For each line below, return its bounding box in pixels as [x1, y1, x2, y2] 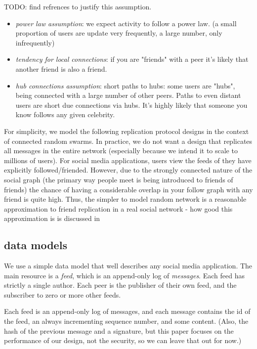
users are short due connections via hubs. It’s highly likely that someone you [15, 99, 248, 110]
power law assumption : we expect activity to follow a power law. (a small [15, 18, 237, 28]
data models [4, 237, 67, 253]
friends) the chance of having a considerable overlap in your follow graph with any [4, 184, 253, 194]
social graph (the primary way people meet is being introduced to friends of [4, 174, 233, 184]
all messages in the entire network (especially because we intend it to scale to [4, 145, 238, 156]
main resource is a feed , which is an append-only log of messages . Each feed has [4, 270, 245, 280]
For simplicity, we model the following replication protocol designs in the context [4, 126, 249, 136]
